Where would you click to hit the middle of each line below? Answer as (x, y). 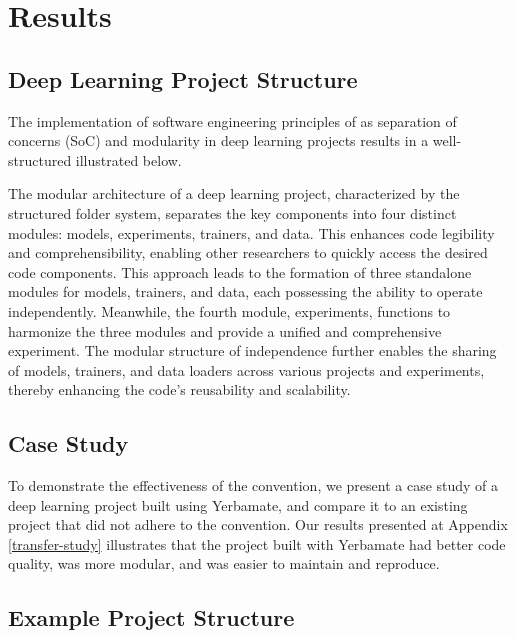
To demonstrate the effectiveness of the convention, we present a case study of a (253, 485)
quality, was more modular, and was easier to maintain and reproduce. (224, 563)
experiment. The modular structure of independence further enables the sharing (252, 350)
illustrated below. (128, 159)
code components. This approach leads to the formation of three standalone (240, 271)
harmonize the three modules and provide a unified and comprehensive (225, 330)
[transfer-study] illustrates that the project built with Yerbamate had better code (257, 543)
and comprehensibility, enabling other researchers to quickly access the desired (248, 252)
